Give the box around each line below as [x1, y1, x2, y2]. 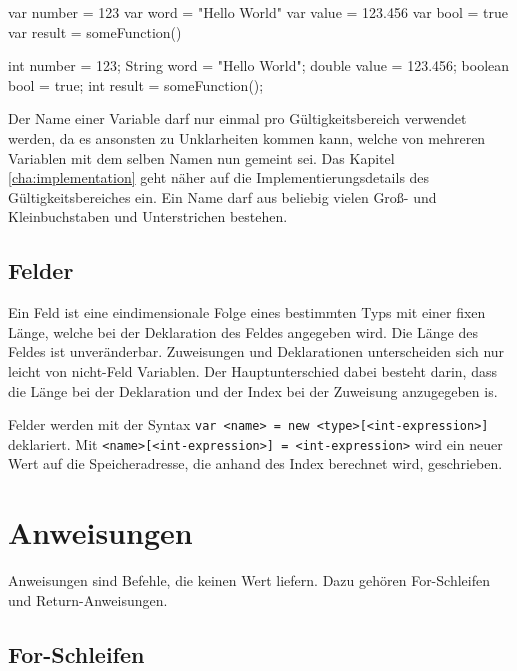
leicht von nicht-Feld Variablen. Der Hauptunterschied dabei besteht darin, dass [8, 360, 497, 381]
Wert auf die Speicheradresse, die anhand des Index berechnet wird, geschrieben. [8, 453, 503, 474]
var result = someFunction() [8, 21, 182, 42]
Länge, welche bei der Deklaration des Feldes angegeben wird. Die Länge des [8, 321, 478, 342]
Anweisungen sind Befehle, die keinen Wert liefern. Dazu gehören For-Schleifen [8, 570, 490, 591]
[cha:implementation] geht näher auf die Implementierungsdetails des [8, 167, 430, 188]
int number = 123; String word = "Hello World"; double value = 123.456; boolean [8, 55, 510, 76]
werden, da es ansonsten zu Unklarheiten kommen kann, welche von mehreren [8, 127, 486, 148]
